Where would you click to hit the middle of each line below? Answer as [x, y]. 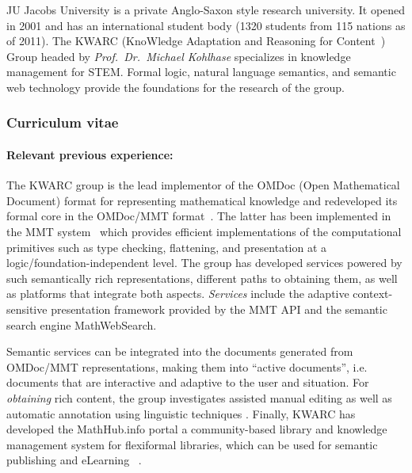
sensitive [27, 309]
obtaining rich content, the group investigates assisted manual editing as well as [199, 397]
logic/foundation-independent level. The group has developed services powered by [204, 263]
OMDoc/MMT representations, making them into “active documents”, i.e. [187, 366]
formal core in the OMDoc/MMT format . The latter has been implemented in [199, 216]
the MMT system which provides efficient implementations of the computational [204, 231]
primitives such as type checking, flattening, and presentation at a [167, 247]
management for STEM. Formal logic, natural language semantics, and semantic [201, 72]
